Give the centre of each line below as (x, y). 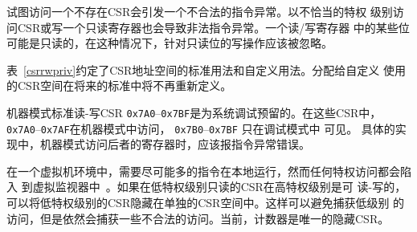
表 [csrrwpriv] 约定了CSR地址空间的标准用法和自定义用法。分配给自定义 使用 (206, 69)
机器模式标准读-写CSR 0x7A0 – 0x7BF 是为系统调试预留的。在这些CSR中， (194, 112)
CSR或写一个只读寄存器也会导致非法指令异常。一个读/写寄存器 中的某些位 (213, 27)
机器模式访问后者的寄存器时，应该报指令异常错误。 (175, 144)
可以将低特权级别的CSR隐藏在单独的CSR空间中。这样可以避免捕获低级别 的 (206, 203)
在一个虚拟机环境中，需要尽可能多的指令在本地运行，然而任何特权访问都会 (203, 171)
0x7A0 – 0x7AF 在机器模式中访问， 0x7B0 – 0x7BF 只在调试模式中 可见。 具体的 (201, 128)
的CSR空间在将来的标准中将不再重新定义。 (119, 85)
